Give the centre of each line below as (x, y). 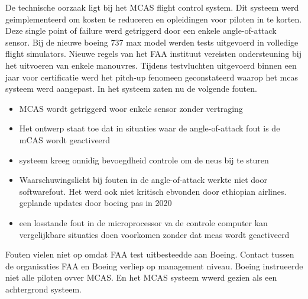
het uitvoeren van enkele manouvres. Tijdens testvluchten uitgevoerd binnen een (151, 65)
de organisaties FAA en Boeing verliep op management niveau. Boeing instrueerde (154, 266)
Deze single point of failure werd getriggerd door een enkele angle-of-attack (141, 30)
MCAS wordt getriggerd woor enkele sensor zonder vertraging (131, 108)
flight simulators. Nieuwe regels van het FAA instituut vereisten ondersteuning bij (153, 54)
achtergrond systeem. (43, 289)
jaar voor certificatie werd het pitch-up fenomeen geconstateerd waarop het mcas (152, 77)
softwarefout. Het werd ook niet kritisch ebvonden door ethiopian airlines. (153, 191)
